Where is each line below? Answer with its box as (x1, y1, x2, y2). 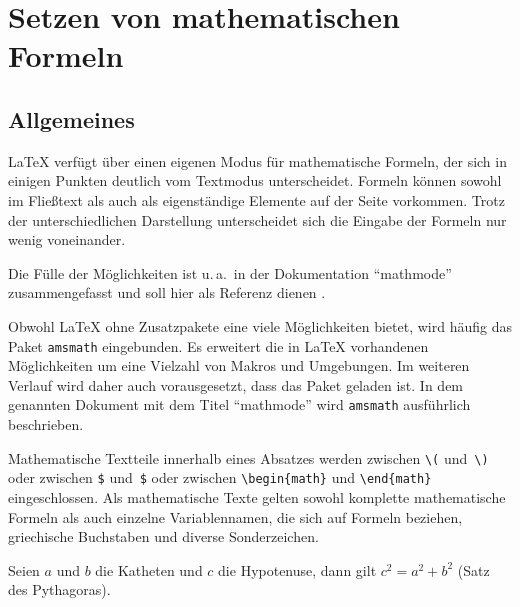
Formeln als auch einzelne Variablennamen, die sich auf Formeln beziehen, (8, 506, 463, 527)
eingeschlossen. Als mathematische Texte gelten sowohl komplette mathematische (8, 486, 506, 507)
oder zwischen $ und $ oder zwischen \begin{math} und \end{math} (8, 467, 432, 488)
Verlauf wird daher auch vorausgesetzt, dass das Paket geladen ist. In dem (8, 374, 464, 395)
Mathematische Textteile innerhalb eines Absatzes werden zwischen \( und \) (8, 447, 489, 468)
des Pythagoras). (8, 579, 111, 600)
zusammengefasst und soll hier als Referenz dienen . (8, 282, 326, 303)
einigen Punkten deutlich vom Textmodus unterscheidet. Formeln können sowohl (8, 170, 502, 191)
